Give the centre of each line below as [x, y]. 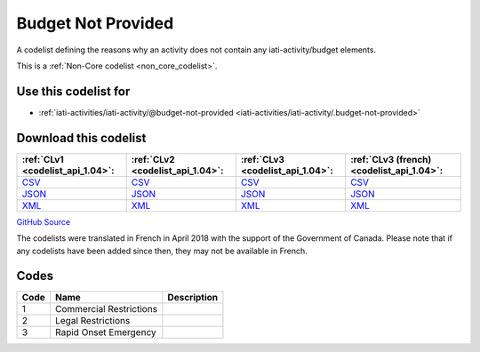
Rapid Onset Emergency [105, 332]
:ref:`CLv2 [153, 159]
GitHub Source [44, 221]
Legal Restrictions [92, 321]
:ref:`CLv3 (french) [391, 159]
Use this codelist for [73, 91]
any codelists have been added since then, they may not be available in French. [162, 251]
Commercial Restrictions [106, 309]
